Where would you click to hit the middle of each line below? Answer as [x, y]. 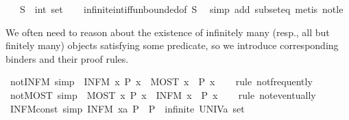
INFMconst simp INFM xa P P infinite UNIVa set [127, 108]
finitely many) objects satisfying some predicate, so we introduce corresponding [172, 45]
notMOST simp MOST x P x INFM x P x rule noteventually [163, 94]
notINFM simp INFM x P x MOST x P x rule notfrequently [161, 81]
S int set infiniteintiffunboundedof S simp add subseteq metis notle [181, 9]
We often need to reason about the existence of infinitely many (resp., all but [168, 32]
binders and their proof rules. [67, 58]
